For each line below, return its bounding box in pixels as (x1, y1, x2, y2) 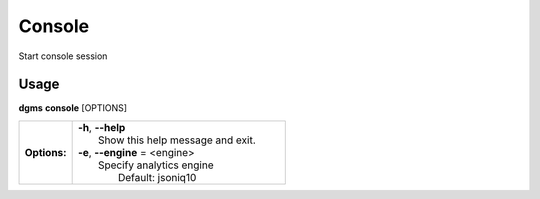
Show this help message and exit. (97, 133, 257, 147)
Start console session (18, 50, 108, 62)
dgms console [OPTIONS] (18, 102, 128, 114)
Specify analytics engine (97, 158, 214, 172)
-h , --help (77, 120, 126, 134)
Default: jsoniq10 (117, 170, 197, 184)
